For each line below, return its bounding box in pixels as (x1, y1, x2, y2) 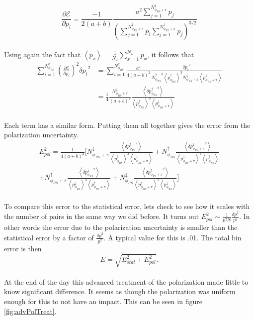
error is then (4, 243, 42, 254)
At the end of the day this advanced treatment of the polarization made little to (4, 276, 249, 287)
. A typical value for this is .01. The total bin (103, 232, 242, 242)
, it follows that (147, 49, 194, 60)
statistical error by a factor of (4, 232, 94, 242)
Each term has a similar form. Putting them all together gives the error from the (4, 119, 251, 130)
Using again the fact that (4, 49, 81, 60)
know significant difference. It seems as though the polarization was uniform (4, 286, 236, 297)
